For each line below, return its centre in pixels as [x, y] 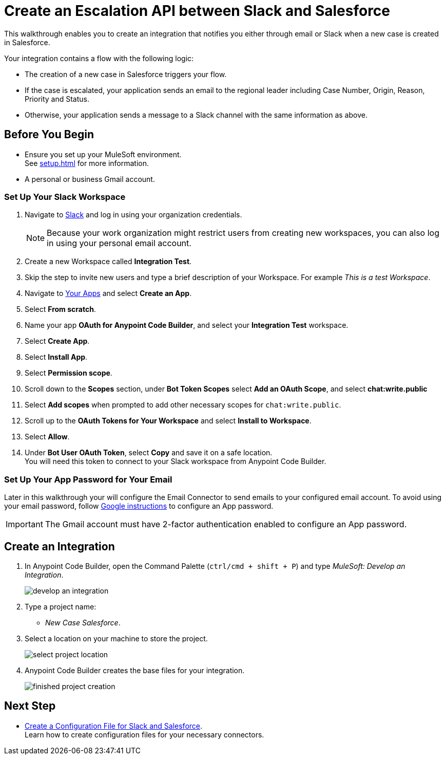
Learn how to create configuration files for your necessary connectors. [144, 734]
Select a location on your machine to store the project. [116, 638]
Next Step [30, 706]
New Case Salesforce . [83, 622]
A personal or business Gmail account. [90, 179]
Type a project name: [61, 606]
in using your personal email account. [119, 243]
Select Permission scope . [69, 373]
